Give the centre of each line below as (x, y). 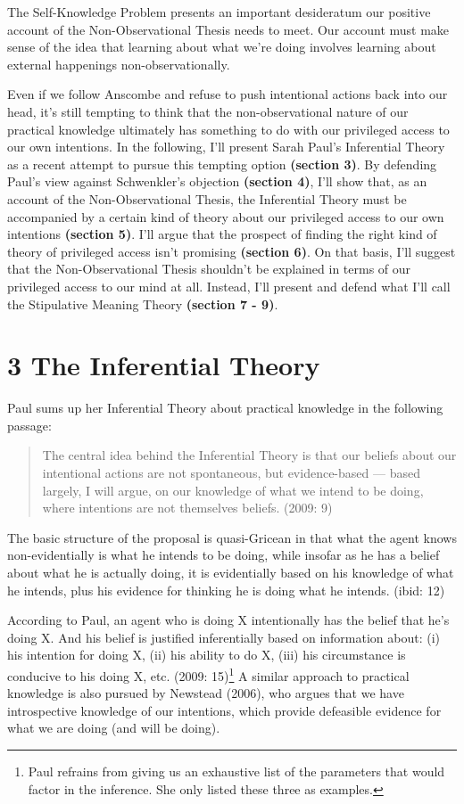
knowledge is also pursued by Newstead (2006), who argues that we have (206, 693)
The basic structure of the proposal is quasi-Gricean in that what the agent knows (232, 537)
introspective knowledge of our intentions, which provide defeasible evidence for (224, 710)
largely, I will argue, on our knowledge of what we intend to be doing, (233, 490)
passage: (29, 425)
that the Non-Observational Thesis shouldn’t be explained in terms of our (209, 269)
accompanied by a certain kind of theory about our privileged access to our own (226, 216)
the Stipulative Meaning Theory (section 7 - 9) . (143, 304)
